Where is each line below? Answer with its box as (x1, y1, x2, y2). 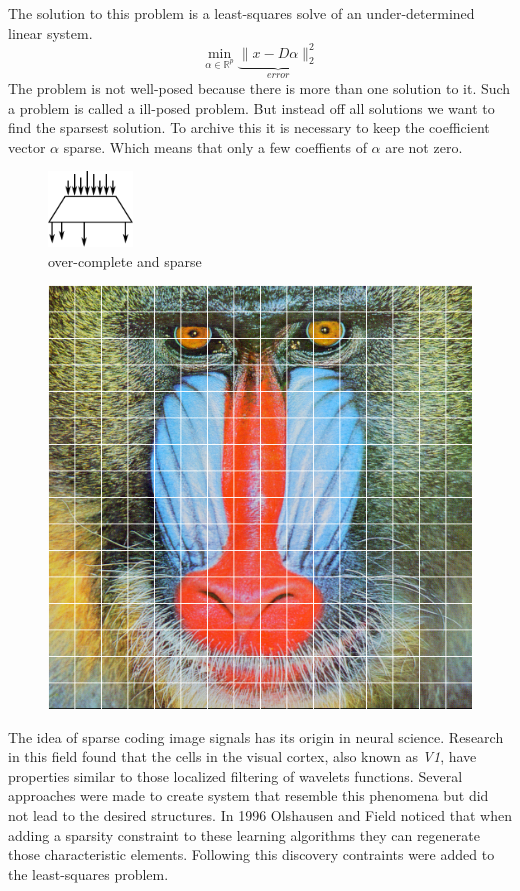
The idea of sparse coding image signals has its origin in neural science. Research (8, 726, 504, 747)
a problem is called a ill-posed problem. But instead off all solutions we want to (8, 97, 495, 118)
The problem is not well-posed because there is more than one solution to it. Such (8, 77, 511, 98)
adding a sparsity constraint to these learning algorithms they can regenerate (8, 824, 480, 845)
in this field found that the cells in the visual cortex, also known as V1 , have (8, 746, 477, 767)
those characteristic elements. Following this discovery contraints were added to (8, 844, 495, 865)
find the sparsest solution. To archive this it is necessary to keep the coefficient (8, 117, 490, 138)
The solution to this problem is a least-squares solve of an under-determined (8, 3, 475, 23)
